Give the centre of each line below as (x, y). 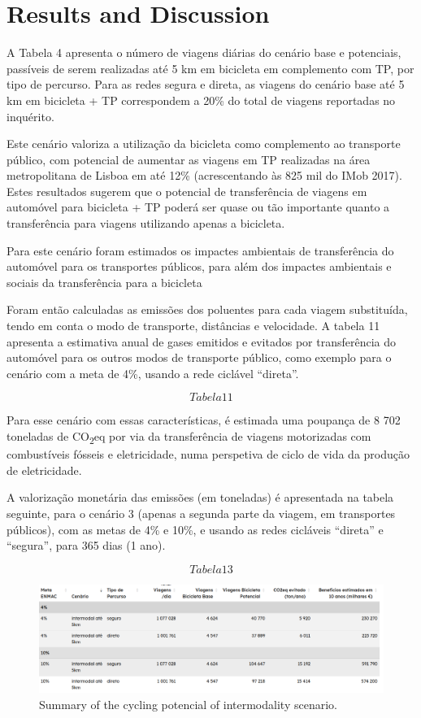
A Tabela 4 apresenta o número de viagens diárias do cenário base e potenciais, (204, 52)
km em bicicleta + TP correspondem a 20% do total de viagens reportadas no (201, 100)
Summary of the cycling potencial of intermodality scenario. (188, 705)
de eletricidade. (44, 470)
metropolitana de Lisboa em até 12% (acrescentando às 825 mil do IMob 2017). (204, 175)
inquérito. (30, 116)
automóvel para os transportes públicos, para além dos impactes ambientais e (199, 266)
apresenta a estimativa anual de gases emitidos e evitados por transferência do (201, 341)
